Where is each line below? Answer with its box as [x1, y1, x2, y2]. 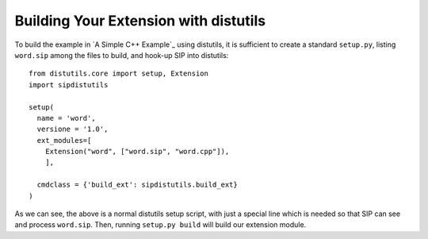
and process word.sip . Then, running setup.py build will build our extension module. [14, 220, 307, 229]
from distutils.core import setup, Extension [29, 69, 209, 79]
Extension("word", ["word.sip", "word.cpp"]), [44, 147, 230, 156]
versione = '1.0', [36, 125, 109, 134]
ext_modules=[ [36, 136, 92, 145]
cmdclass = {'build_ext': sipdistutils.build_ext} [36, 180, 238, 190]
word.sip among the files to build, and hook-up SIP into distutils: [14, 50, 229, 60]
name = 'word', [36, 114, 96, 122]
